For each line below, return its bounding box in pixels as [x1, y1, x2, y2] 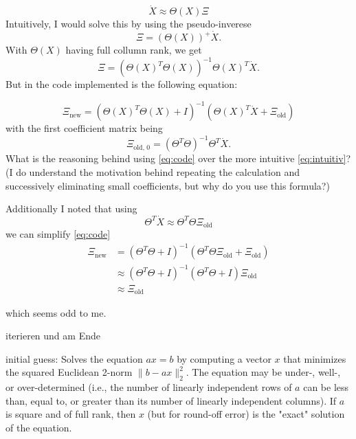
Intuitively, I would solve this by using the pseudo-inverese [5, 16, 252, 31]
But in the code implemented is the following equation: [5, 77, 238, 91]
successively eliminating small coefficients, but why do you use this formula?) [5, 178, 330, 192]
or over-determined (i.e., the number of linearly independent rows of [5, 380, 292, 394]
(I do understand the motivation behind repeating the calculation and [5, 164, 300, 179]
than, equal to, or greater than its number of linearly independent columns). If [5, 393, 337, 407]
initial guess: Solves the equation [5, 351, 143, 365]
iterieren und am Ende [5, 328, 100, 343]
